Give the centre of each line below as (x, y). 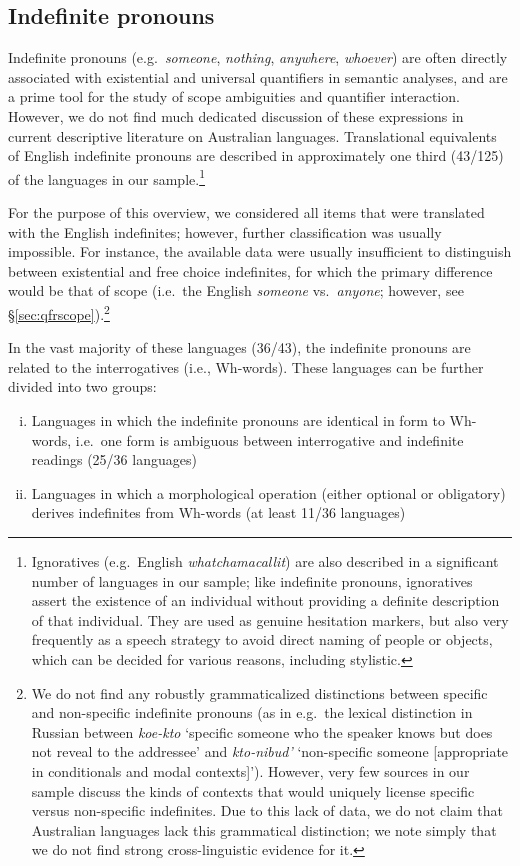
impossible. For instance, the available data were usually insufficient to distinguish (260, 251)
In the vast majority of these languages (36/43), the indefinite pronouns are (239, 347)
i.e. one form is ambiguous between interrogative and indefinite (269, 439)
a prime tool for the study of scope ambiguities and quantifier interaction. (234, 96)
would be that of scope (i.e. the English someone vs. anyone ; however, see (236, 290)
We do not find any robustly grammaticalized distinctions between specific (259, 692)
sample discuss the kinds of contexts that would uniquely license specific (253, 790)
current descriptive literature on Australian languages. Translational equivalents (252, 135)
